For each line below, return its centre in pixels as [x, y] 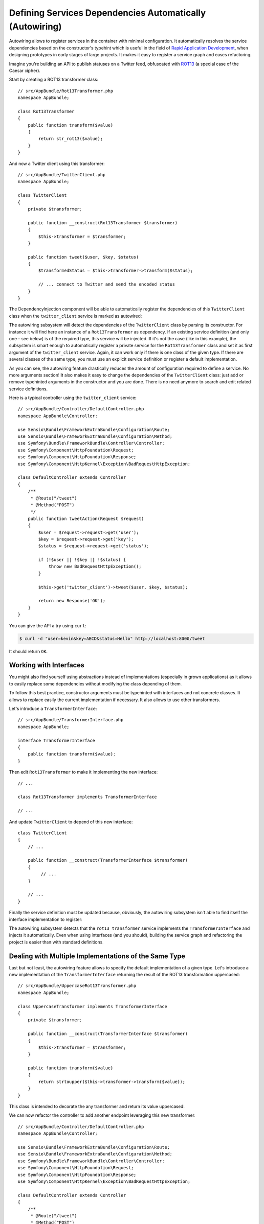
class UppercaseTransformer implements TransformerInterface [92, 1006]
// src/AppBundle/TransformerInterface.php [71, 720]
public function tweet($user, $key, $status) [83, 257]
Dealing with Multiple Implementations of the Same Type [97, 956]
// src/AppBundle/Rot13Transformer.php [66, 91]
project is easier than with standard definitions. [56, 942]
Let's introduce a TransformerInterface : [53, 709]
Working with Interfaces [47, 665]
